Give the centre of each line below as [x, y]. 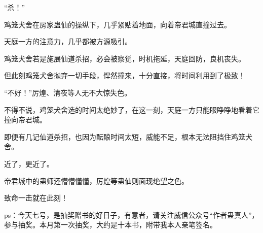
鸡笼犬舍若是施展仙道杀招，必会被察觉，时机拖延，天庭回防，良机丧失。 [125, 58]
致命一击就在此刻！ [36, 198]
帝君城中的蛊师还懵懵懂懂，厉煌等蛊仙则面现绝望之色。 [96, 180]
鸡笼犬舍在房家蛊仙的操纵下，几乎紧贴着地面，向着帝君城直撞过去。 [118, 24]
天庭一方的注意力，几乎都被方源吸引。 [68, 41]
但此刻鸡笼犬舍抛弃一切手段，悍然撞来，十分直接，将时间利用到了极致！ [125, 75]
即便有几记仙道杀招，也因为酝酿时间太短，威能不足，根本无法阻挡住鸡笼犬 [128, 136]
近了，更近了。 [29, 163]
